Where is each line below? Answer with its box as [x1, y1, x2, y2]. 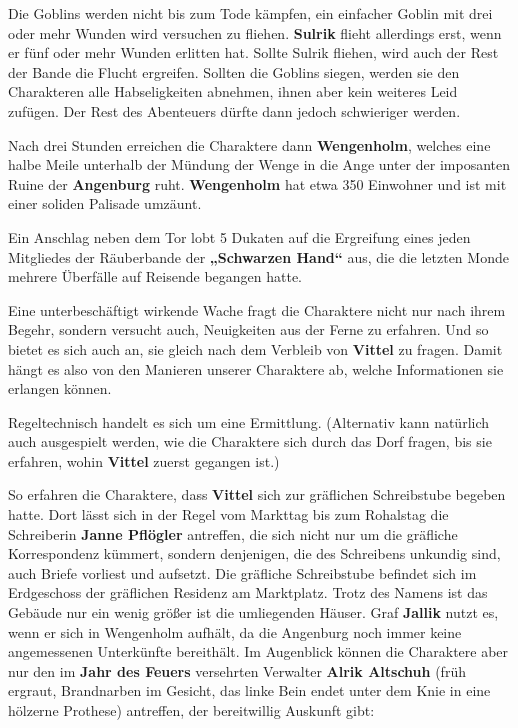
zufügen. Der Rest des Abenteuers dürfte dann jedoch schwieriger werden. [8, 100, 461, 121]
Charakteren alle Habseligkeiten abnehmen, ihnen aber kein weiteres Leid [8, 81, 458, 102]
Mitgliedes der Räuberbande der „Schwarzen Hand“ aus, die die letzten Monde [8, 246, 509, 267]
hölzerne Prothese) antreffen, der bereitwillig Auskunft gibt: [8, 700, 375, 720]
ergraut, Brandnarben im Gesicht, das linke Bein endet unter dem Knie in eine [8, 680, 491, 701]
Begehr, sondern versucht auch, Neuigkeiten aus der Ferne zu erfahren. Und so [8, 319, 489, 340]
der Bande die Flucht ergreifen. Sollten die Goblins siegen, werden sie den [8, 61, 460, 82]
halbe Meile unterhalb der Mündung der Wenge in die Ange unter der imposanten [8, 154, 510, 175]
